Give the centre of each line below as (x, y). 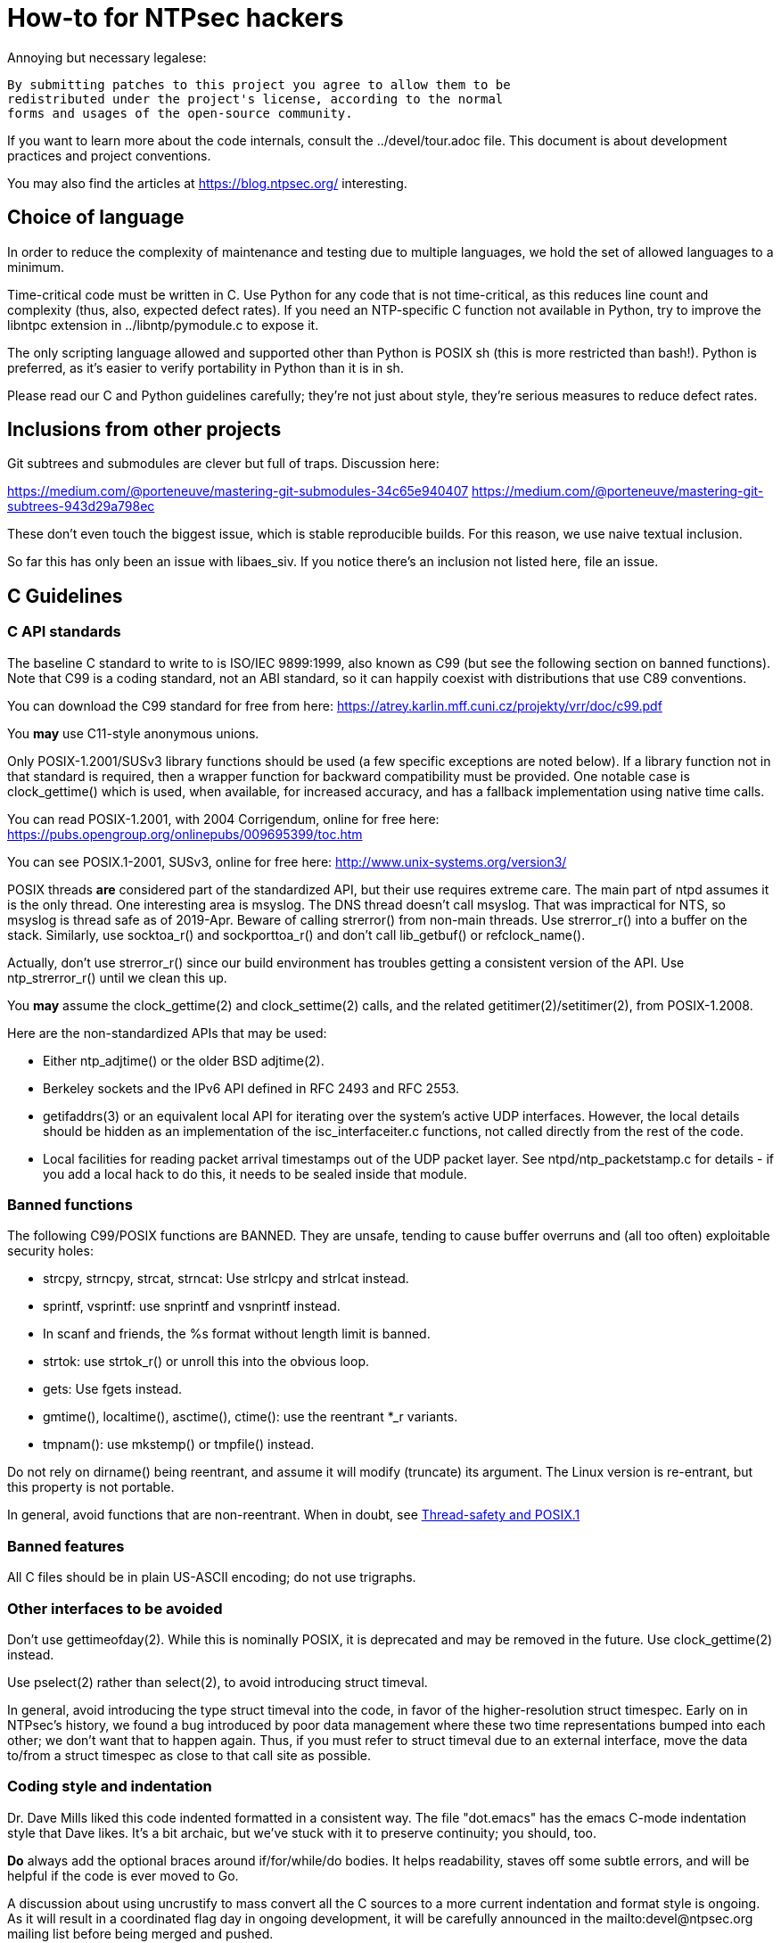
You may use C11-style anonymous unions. (133, 733)
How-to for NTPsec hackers (176, 18)
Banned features (66, 1546)
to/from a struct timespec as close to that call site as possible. (189, 1755)
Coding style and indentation (110, 1787)
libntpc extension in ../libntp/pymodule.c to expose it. (163, 325)
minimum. (36, 267)
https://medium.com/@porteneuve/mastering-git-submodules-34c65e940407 (238, 491)
